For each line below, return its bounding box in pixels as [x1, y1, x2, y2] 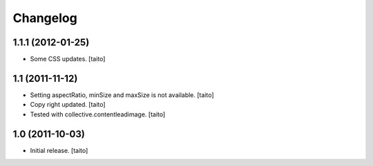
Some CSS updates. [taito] [30, 55, 106, 63]
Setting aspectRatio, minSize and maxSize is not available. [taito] [30, 90, 214, 99]
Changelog [12, 10, 77, 25]
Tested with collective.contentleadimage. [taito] [30, 110, 166, 118]
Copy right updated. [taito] [30, 101, 106, 109]
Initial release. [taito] [30, 146, 88, 154]
